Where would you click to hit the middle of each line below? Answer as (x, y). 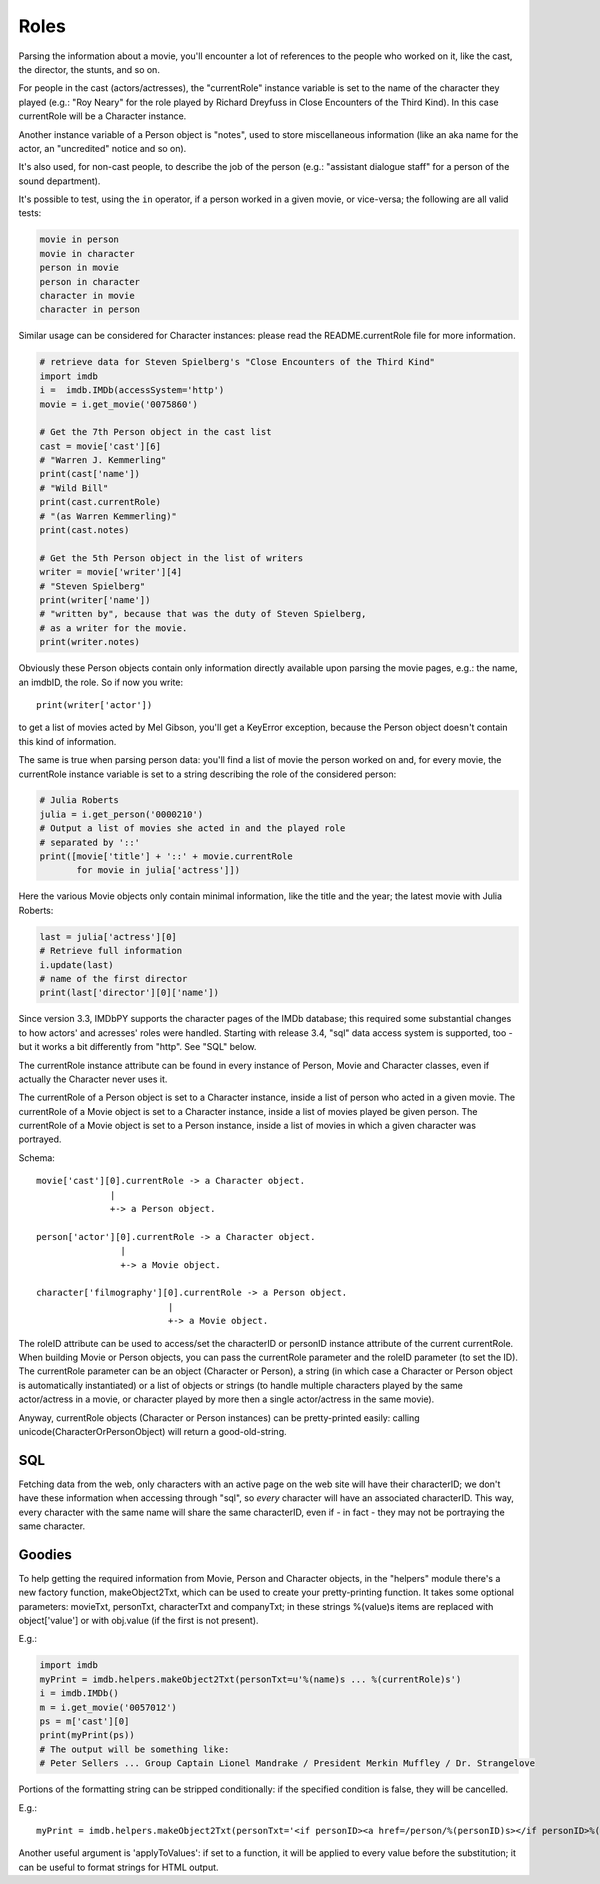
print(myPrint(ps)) (87, 1735)
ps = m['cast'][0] (84, 1721)
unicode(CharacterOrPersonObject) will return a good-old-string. (152, 1431)
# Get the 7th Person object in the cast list (155, 432)
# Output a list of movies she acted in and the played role (192, 828)
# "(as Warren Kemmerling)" (108, 516)
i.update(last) (76, 964)
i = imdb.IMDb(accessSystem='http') (132, 390)
